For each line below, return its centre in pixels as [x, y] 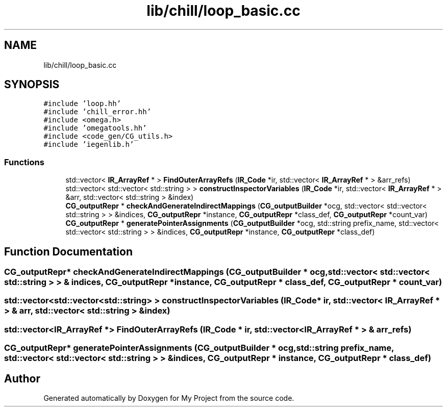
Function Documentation [68, 251]
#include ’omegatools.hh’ [95, 128]
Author [22, 378]
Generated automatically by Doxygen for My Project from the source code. [169, 398]
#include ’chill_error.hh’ [97, 112]
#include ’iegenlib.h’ [89, 145]
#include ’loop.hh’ [82, 104]
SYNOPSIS [32, 85]
